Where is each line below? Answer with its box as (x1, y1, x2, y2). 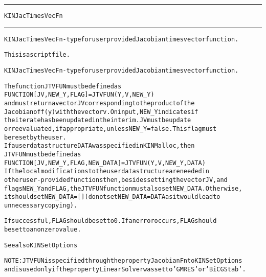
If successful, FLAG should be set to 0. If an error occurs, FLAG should (4, 217, 217, 225)
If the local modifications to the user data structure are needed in (4, 168, 209, 175)
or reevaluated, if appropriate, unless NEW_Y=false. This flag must (4, 125, 217, 132)
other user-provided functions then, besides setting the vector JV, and (4, 176, 228, 183)
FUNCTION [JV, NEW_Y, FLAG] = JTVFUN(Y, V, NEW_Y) (4, 91, 154, 99)
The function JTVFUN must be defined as (4, 82, 122, 90)
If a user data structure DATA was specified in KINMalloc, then (4, 142, 195, 150)
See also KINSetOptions (4, 241, 78, 249)
